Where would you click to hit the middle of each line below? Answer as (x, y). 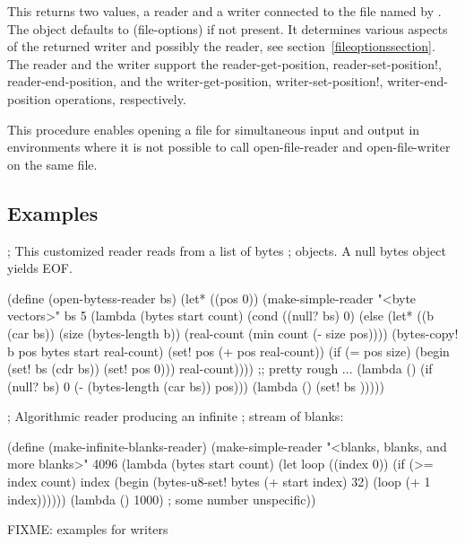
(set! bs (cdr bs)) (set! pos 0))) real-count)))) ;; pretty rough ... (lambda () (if (220, 369)
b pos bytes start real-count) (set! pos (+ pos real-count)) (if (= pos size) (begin (228, 351)
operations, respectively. (121, 98)
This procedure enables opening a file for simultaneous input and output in (214, 129)
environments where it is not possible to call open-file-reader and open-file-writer (229, 147)
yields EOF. (40, 268)
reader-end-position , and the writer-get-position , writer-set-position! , (195, 81)
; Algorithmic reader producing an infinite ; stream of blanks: (176, 416)
